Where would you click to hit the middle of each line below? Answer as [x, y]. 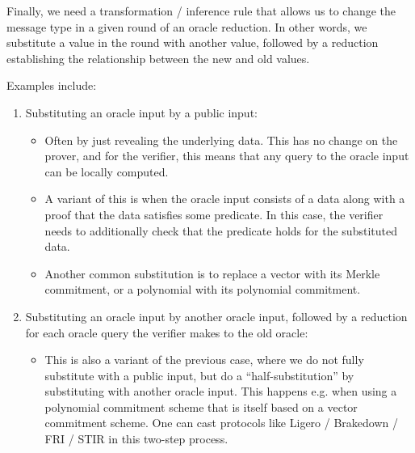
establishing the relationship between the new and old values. [158, 58]
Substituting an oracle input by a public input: [141, 112]
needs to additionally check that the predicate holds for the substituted [221, 230]
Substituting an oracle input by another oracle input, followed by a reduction [216, 316]
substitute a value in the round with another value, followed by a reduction [193, 42]
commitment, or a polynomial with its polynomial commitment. [203, 289]
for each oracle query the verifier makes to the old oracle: [167, 332]
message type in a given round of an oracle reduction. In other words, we [187, 26]
